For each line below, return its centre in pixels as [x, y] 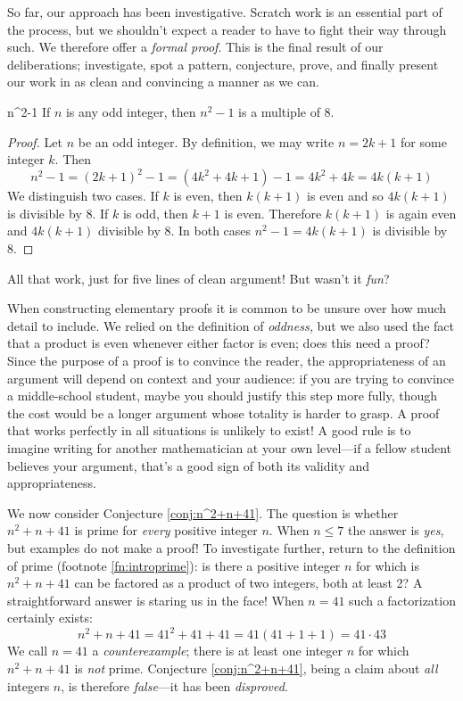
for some [424, 141]
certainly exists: [50, 618]
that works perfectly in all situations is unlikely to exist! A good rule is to [209, 430]
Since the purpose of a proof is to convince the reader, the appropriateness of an [227, 360]
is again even [421, 213]
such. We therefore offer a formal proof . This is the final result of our [195, 47]
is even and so [345, 196]
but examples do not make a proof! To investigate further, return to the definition [231, 547]
